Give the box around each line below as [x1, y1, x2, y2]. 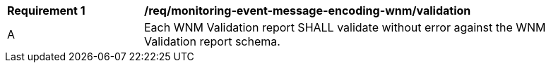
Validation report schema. [144, 34, 280, 48]
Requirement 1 [7, 4, 85, 18]
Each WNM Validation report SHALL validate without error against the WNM [144, 20, 546, 34]
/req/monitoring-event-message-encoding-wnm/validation [144, 4, 471, 18]
